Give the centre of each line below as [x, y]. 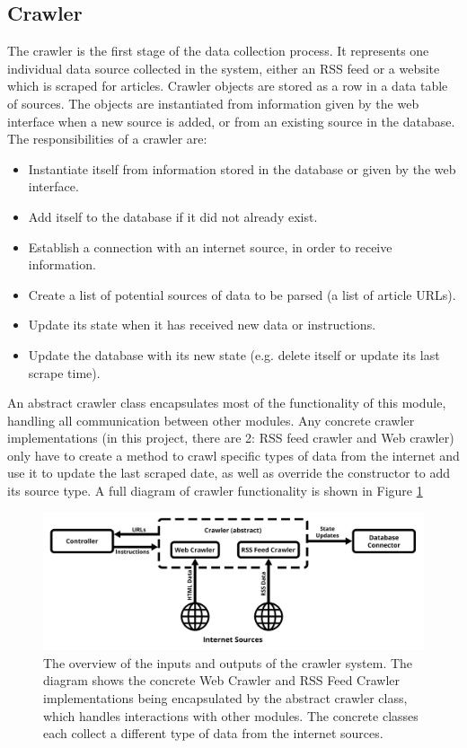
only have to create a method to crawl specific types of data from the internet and [233, 455]
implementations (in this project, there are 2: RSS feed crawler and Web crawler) [231, 438]
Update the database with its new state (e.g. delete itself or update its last [234, 354]
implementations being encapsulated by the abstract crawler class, [225, 698]
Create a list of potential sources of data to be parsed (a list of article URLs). [242, 294]
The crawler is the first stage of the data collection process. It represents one [218, 51]
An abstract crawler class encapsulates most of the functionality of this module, [227, 403]
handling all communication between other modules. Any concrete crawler [211, 420]
